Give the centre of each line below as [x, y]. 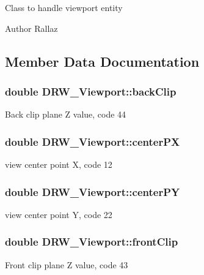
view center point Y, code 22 [59, 214]
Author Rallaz [31, 28]
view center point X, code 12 [59, 164]
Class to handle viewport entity [64, 7]
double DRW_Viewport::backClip [91, 91]
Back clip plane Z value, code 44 [66, 114]
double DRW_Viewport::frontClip [92, 242]
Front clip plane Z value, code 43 [67, 264]
